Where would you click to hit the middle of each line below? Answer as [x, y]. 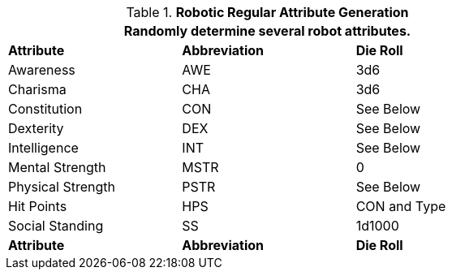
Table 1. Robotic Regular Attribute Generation [267, 12]
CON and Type [401, 206]
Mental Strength [57, 167]
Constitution [45, 109]
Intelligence [43, 148]
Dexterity [36, 128]
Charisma [37, 89]
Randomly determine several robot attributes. [267, 31]
